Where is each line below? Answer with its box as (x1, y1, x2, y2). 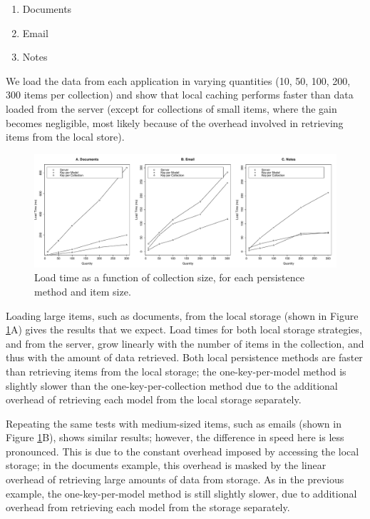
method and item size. (34, 283, 131, 298)
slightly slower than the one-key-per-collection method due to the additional (6, 378, 338, 393)
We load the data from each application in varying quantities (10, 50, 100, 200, (6, 73, 351, 88)
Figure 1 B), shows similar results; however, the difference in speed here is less (6, 430, 344, 445)
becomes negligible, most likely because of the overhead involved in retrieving (6, 115, 344, 130)
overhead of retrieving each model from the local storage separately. (6, 392, 302, 407)
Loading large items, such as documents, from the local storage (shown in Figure (6, 308, 359, 323)
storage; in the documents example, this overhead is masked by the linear (6, 458, 327, 473)
